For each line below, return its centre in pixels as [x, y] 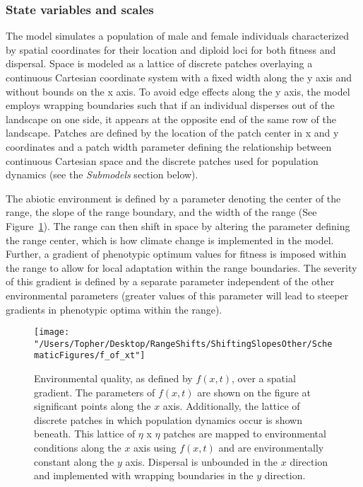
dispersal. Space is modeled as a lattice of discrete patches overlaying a [159, 63]
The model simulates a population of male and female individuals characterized [178, 36]
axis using [155, 448]
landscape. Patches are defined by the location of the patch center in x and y [172, 133]
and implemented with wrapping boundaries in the [144, 475]
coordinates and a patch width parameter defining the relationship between [169, 146]
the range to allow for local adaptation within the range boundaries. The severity [181, 267]
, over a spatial [264, 378]
